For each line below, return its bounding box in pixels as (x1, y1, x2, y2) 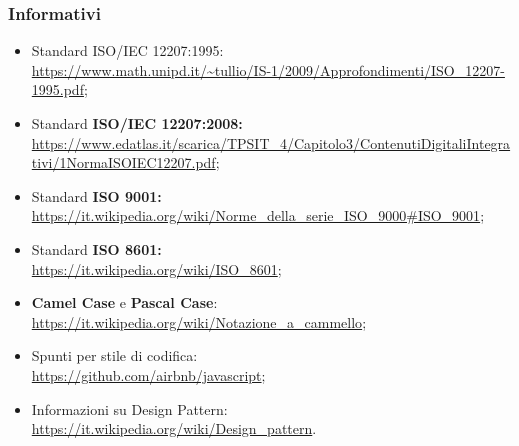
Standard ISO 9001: (31, 185, 162, 206)
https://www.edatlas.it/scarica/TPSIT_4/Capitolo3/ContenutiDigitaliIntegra (31, 132, 511, 153)
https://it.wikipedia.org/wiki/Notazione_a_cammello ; (31, 311, 367, 332)
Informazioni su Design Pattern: (31, 398, 228, 419)
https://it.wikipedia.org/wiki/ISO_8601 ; (31, 258, 282, 279)
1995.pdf (31, 79, 84, 100)
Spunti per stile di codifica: (31, 345, 198, 366)
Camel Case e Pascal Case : (31, 292, 218, 313)
